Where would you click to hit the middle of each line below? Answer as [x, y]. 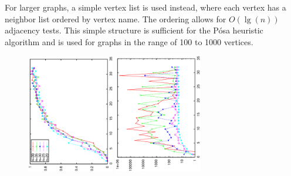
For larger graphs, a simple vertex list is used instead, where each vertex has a [145, 7]
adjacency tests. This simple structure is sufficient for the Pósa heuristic [134, 30]
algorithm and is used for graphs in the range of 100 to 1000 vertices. [129, 41]
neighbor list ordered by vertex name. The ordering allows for [116, 18]
